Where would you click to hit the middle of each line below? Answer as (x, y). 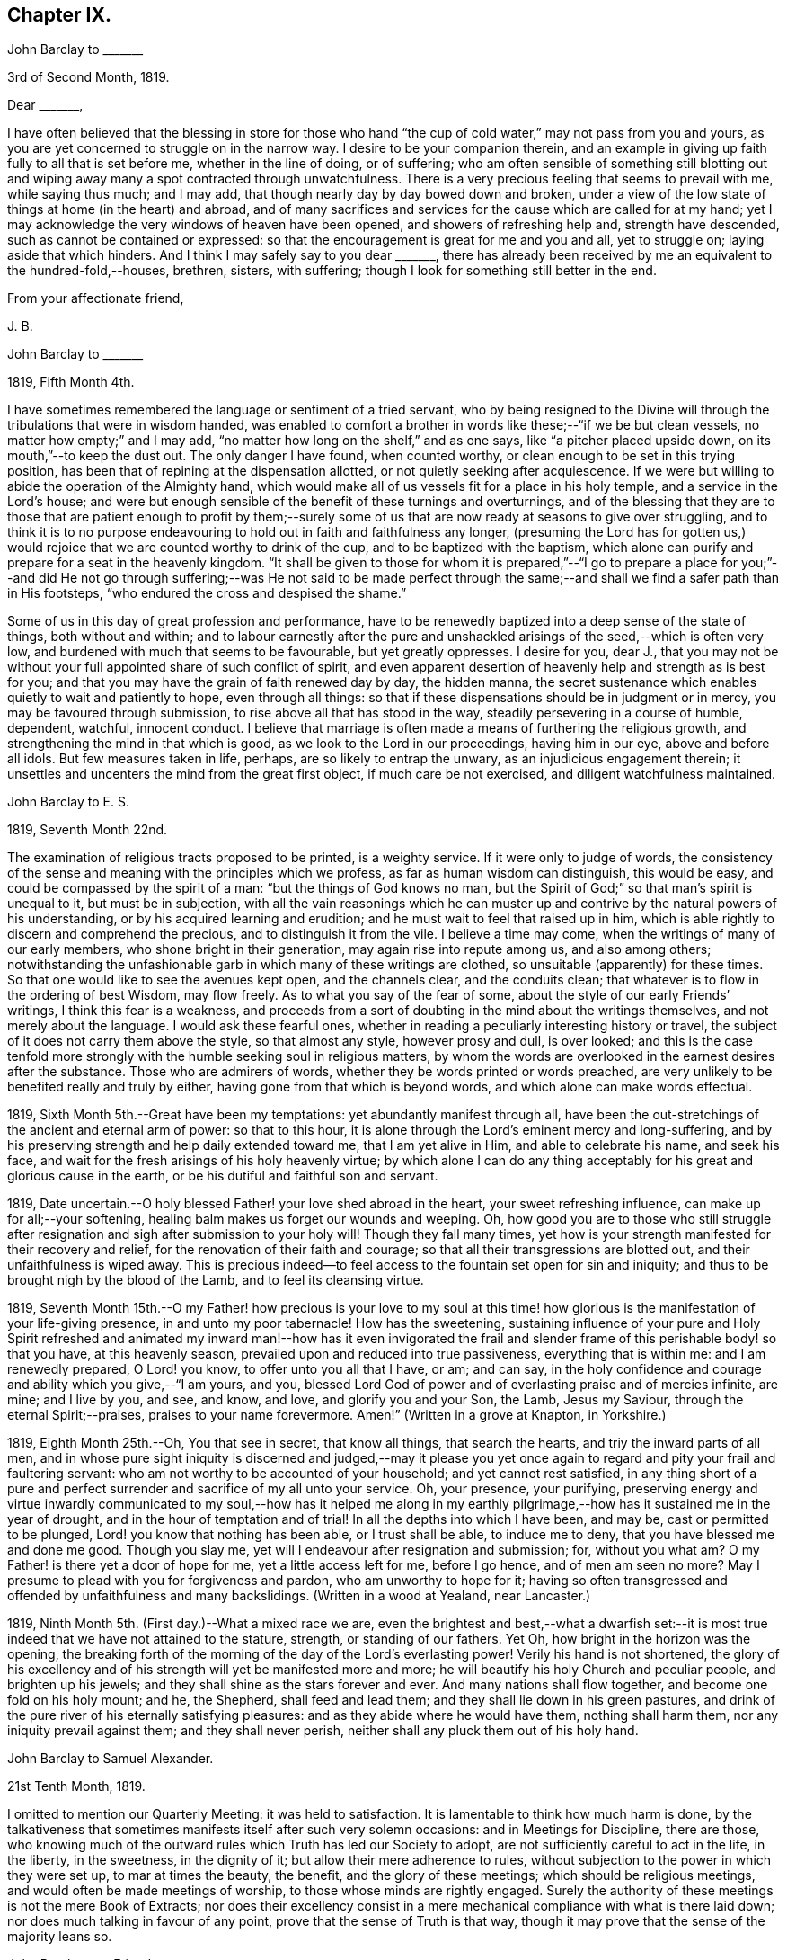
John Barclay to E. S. (68, 802)
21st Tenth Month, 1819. (76, 1786)
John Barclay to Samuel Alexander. (111, 1759)
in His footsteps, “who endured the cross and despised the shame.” (207, 593)
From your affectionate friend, (96, 298)
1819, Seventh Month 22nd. (88, 830)
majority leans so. (60, 1937)
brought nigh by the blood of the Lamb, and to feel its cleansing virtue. (216, 1280)
